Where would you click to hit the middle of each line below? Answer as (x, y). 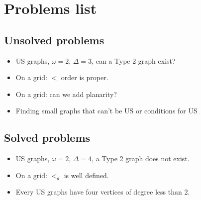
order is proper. (85, 77)
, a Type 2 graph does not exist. (141, 158)
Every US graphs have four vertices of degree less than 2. (103, 192)
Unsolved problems (54, 40)
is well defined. (86, 175)
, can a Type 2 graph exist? (134, 60)
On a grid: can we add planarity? (66, 94)
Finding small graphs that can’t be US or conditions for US (106, 111)
